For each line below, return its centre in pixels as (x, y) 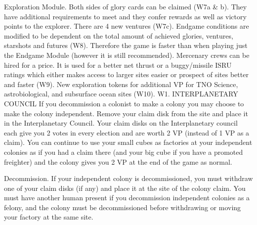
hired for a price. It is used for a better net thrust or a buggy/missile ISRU (118, 65)
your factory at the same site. (49, 217)
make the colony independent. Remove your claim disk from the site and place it (126, 113)
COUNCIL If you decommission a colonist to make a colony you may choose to (124, 103)
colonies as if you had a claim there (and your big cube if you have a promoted (124, 152)
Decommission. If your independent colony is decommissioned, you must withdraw (128, 178)
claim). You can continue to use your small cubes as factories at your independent (128, 142)
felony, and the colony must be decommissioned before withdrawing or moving (123, 207)
